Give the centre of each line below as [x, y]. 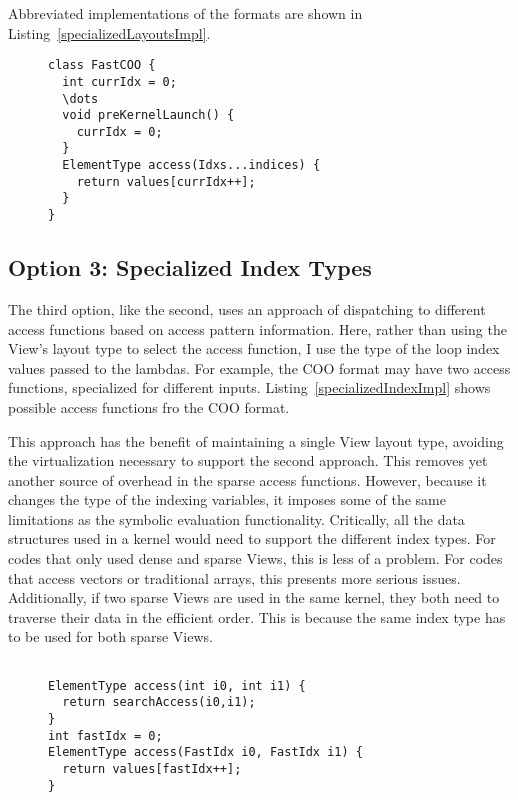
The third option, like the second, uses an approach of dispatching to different [247, 308]
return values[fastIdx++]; [152, 768]
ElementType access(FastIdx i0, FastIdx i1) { [205, 752]
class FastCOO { [102, 65]
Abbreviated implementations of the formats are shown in [185, 13]
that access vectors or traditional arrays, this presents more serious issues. [234, 577]
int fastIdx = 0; [105, 735]
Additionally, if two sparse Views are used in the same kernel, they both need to [254, 597]
